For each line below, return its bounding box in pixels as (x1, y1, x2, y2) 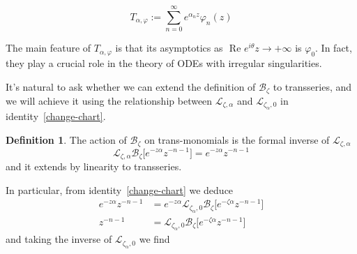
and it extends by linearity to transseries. (6, 158, 182, 173)
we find (139, 232, 170, 246)
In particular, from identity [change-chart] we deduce (6, 182, 234, 197)
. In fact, (315, 40, 352, 55)
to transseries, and (273, 79, 352, 94)
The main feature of (6, 40, 91, 55)
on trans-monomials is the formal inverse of (144, 132, 330, 147)
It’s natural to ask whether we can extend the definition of (6, 79, 256, 94)
